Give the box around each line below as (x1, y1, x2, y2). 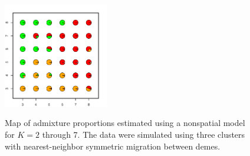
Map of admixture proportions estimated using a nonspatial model (5, 117, 245, 129)
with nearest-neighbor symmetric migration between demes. (5, 140, 221, 152)
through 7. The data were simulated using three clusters (42, 128, 245, 140)
